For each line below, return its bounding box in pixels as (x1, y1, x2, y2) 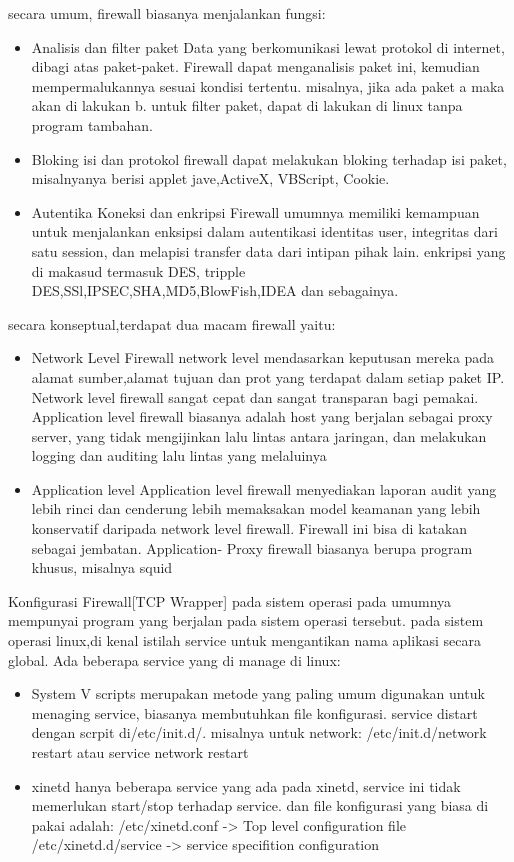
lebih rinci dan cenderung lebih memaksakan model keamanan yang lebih (31, 498, 481, 519)
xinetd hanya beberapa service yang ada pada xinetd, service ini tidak (31, 775, 461, 796)
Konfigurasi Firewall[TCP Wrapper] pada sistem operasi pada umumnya (8, 590, 452, 611)
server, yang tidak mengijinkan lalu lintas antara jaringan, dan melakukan (31, 425, 487, 446)
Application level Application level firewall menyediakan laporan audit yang (31, 478, 497, 499)
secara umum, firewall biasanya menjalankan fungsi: (8, 3, 326, 23)
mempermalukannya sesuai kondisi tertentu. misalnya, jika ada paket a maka (31, 75, 505, 96)
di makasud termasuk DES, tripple (31, 260, 246, 281)
